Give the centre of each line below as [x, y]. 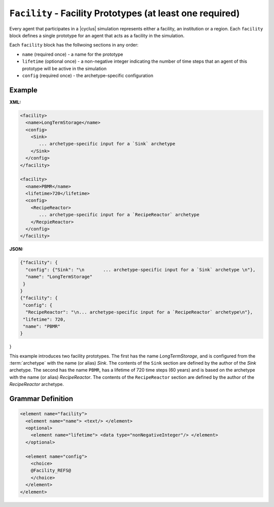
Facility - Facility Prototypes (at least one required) [125, 13]
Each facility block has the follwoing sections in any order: [74, 45]
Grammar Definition [41, 399]
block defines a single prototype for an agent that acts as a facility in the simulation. [97, 35]
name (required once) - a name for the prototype [73, 54]
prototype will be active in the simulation [64, 68]
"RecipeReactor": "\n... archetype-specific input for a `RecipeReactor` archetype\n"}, [139, 312]
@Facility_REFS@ [51, 471]
